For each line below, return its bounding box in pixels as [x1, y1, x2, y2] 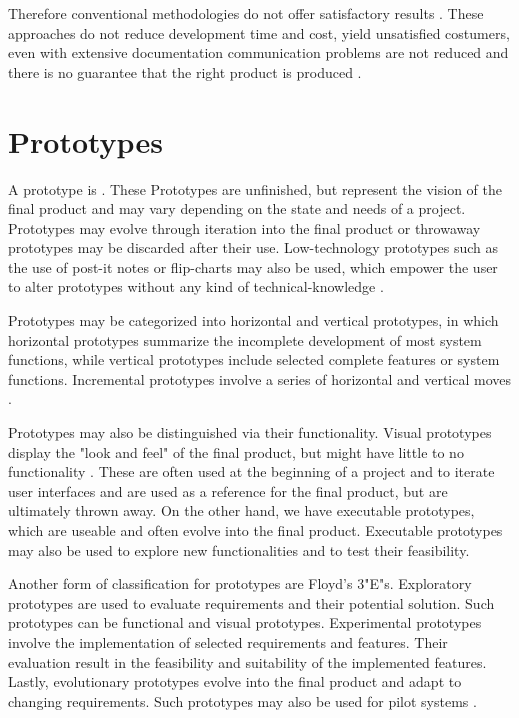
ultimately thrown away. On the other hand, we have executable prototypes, [8, 500, 475, 521]
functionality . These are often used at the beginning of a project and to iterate [8, 461, 495, 482]
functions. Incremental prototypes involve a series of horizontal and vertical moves [8, 368, 512, 389]
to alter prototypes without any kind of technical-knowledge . [8, 276, 384, 297]
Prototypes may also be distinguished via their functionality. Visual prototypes [8, 422, 492, 443]
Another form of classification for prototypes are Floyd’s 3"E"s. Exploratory [8, 573, 472, 594]
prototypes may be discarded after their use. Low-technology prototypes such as [8, 237, 499, 258]
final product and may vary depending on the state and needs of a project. [8, 198, 466, 219]
